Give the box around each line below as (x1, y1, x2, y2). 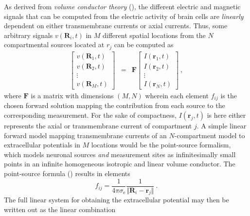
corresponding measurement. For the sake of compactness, (4, 110, 177, 120)
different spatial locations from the (102, 30, 206, 40)
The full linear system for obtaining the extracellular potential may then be (4, 195, 229, 205)
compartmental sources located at (4, 39, 105, 50)
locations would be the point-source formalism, (91, 140, 231, 150)
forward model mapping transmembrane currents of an (4, 130, 167, 140)
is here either (207, 110, 246, 120)
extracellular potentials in (4, 140, 80, 150)
